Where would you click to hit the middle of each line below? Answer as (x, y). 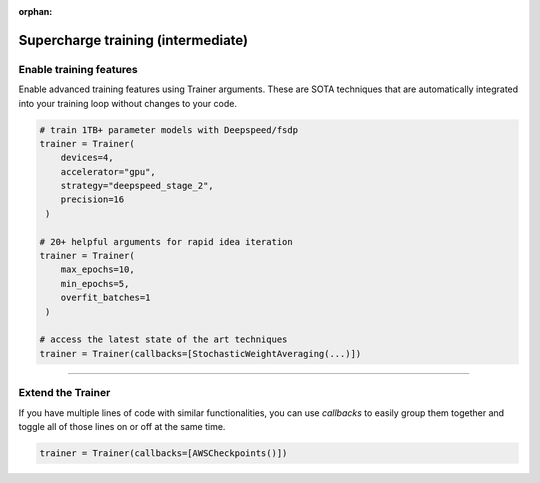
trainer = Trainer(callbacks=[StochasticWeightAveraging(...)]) (200, 353)
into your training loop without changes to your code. (127, 103)
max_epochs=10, (97, 269)
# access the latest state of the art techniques (163, 339)
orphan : (35, 11)
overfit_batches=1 (105, 298)
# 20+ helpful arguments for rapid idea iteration (166, 241)
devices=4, (87, 158)
